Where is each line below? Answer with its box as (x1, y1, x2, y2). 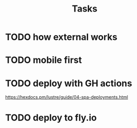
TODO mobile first (5, 54, 82, 66)
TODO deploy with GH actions (5, 78, 132, 89)
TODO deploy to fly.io (5, 112, 97, 123)
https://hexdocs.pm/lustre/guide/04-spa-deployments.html (5, 94, 128, 100)
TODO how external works (5, 31, 117, 43)
